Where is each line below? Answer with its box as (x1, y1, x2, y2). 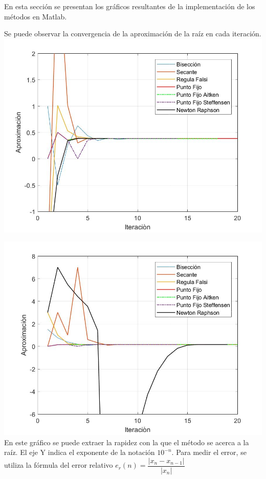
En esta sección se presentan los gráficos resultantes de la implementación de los (4, 1, 255, 11)
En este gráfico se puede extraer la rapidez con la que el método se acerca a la (4, 437, 249, 447)
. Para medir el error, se (171, 447, 247, 458)
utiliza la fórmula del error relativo (4, 460, 113, 470)
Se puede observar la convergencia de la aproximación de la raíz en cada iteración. (4, 28, 261, 39)
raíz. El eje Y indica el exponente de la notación (4, 447, 155, 458)
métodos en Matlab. (4, 11, 67, 21)
